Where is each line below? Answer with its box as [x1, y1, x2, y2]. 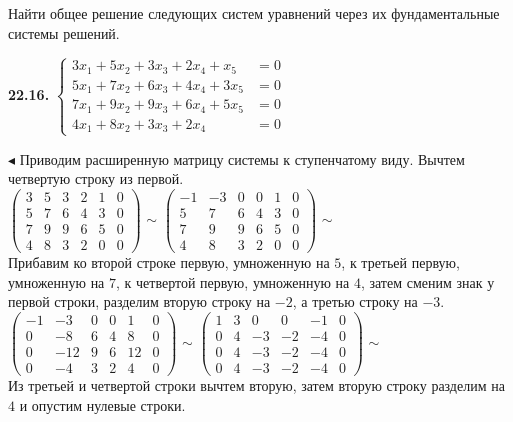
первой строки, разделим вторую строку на [8, 291, 271, 312]
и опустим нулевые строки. [19, 394, 186, 415]
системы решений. [8, 22, 120, 43]
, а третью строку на [292, 291, 418, 312]
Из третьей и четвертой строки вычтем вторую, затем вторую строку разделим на [8, 374, 505, 395]
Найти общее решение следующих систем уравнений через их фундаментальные [8, 3, 500, 23]
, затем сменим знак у [360, 271, 495, 292]
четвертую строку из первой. [8, 168, 184, 189]
